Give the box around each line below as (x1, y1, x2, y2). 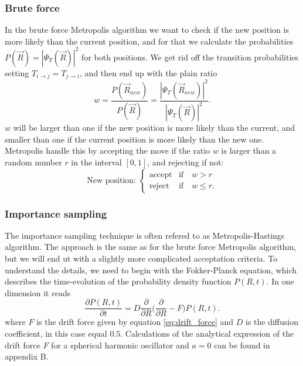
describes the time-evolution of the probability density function (5, 275, 231, 287)
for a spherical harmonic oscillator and (51, 338, 189, 351)
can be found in (214, 338, 270, 351)
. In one (266, 275, 294, 287)
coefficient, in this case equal (5, 327, 107, 340)
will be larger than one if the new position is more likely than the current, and (13, 121, 295, 134)
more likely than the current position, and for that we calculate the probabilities (5, 35, 294, 47)
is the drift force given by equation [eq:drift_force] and (36, 316, 234, 328)
